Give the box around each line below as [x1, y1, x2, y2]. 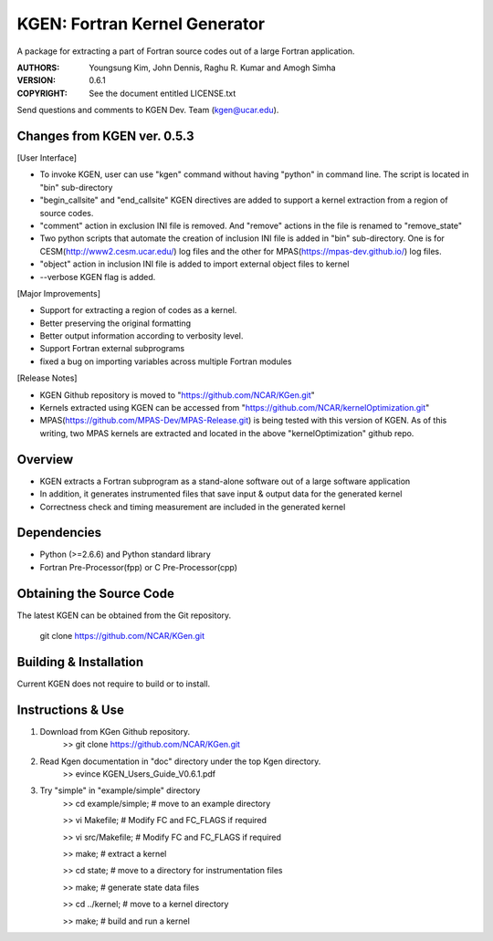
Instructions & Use [16, 702, 125, 717]
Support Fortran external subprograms [39, 343, 185, 354]
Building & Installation [16, 653, 144, 670]
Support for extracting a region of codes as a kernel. [39, 305, 237, 316]
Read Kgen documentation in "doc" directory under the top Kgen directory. [39, 756, 321, 767]
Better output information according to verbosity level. [39, 330, 244, 341]
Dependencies [16, 525, 102, 540]
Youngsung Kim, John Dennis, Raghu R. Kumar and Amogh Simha [89, 62, 337, 73]
